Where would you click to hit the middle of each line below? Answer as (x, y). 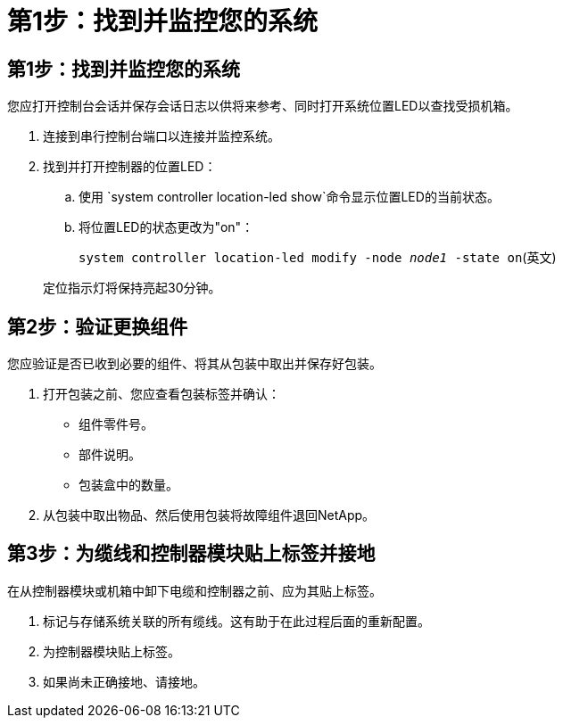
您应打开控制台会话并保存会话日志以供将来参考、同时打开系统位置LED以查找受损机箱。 (263, 106)
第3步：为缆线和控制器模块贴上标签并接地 (191, 554)
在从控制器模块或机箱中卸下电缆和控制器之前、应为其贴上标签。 (195, 590)
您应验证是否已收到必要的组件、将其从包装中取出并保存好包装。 (195, 364)
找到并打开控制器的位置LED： (130, 167)
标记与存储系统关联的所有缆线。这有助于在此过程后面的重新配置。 (236, 621)
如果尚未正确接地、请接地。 (124, 681)
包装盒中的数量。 (128, 485)
